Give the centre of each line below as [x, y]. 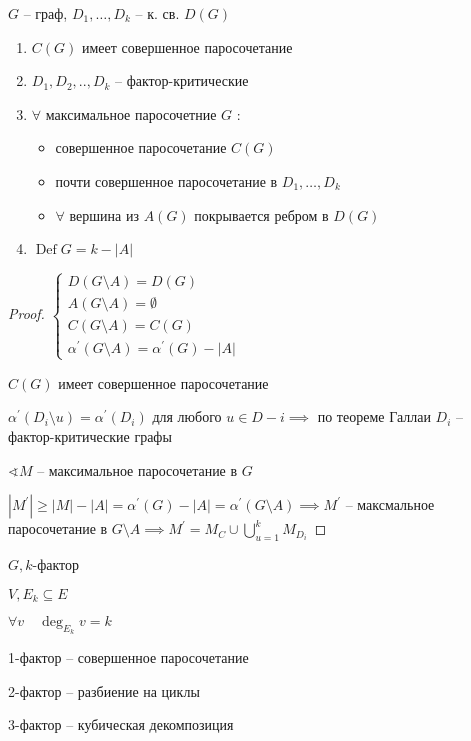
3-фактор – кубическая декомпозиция [121, 724]
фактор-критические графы [90, 436]
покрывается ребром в [261, 214]
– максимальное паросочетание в [137, 469]
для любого [187, 416]
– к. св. [157, 13]
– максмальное [390, 504]
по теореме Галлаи [374, 416]
